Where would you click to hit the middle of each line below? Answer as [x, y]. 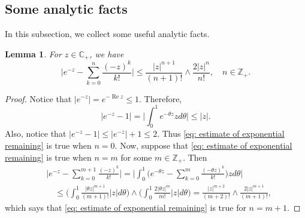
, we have [107, 53]
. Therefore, [161, 98]
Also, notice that [36, 133]
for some [136, 157]
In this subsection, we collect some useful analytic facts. [107, 34]
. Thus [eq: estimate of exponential [221, 133]
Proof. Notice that [38, 98]
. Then [195, 157]
